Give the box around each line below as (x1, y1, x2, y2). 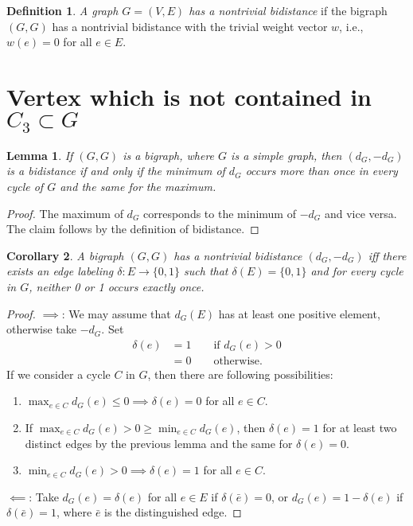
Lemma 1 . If (6, 146, 73, 163)
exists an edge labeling (6, 263, 114, 279)
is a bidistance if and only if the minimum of (6, 162, 225, 179)
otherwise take (6, 321, 76, 337)
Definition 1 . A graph (6, 2, 119, 18)
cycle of (6, 178, 44, 194)
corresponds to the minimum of (143, 205, 296, 221)
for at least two (322, 419, 397, 435)
